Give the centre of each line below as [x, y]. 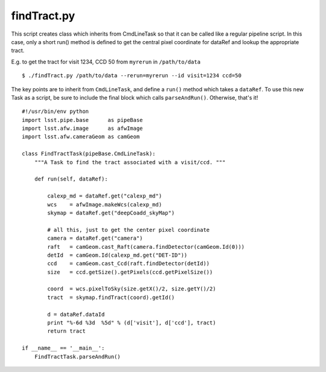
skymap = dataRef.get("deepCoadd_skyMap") [111, 213]
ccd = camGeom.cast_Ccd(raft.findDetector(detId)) [129, 264]
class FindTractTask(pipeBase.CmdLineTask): [89, 154]
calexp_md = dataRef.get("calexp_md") [105, 196]
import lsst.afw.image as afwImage [82, 129]
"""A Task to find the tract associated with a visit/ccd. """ [130, 162]
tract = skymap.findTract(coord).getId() [111, 297]
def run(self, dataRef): [71, 179]
